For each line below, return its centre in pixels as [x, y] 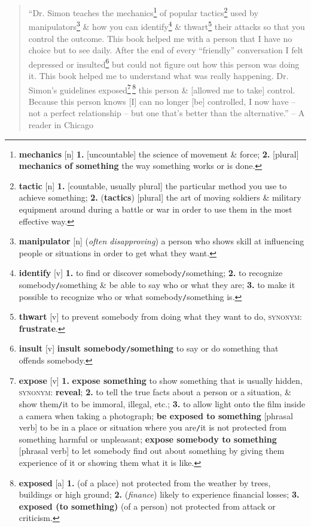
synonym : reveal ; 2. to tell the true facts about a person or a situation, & [155, 392]
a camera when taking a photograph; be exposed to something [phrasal [156, 415]
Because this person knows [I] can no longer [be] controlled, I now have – [162, 101]
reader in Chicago [61, 124]
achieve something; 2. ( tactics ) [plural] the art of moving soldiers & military [160, 197]
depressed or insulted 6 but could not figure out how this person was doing [164, 63]
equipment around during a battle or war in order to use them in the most [155, 209]
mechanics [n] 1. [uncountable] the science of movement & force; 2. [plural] [159, 154]
